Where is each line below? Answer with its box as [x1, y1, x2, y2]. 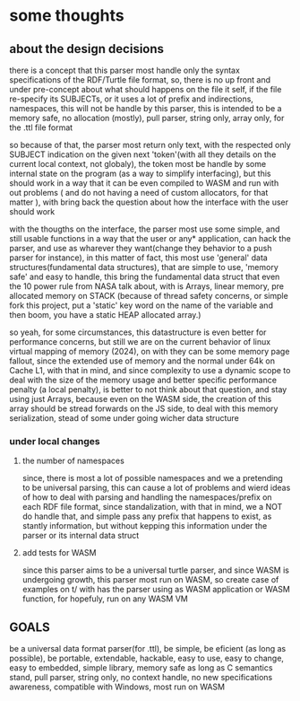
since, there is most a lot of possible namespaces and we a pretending [21, 473, 284, 484]
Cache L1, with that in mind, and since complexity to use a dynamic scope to [9, 365, 291, 375]
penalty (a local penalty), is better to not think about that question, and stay [9, 384, 287, 395]
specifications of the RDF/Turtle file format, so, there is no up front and [9, 74, 271, 85]
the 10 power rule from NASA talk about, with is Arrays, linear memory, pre [9, 281, 285, 292]
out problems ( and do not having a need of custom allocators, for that [9, 188, 269, 197]
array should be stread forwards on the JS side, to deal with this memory [9, 403, 279, 414]
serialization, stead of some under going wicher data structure [9, 413, 239, 423]
